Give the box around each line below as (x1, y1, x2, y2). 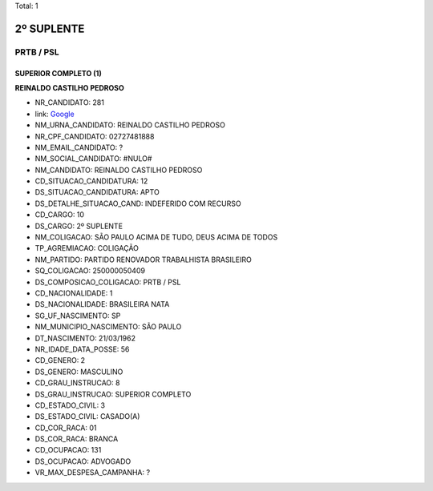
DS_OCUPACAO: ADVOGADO (34, 457, 132, 466)
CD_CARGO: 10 (34, 210, 84, 219)
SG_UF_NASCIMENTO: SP (34, 311, 121, 320)
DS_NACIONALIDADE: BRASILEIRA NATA (34, 300, 170, 309)
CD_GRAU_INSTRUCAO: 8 (34, 378, 120, 388)
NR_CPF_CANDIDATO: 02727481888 (34, 131, 155, 141)
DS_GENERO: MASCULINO (34, 367, 123, 376)
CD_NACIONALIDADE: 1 (34, 288, 113, 298)
